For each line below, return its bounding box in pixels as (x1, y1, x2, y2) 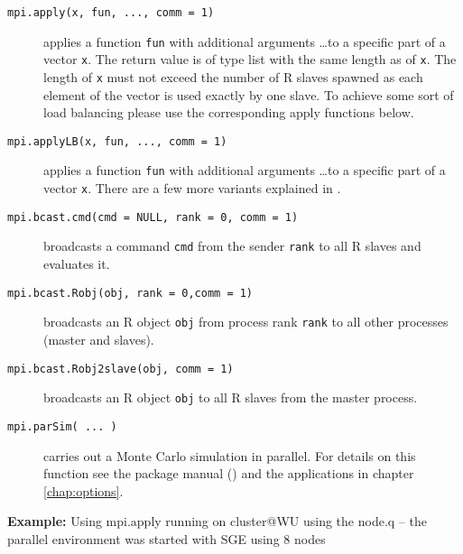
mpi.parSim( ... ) (7, 420, 117, 433)
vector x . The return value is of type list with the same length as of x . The (43, 50, 457, 69)
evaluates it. (43, 254, 110, 273)
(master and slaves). (43, 330, 154, 348)
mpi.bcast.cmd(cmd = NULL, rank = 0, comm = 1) (7, 210, 299, 224)
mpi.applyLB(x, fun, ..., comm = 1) (7, 134, 227, 148)
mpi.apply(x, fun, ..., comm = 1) (7, 6, 215, 19)
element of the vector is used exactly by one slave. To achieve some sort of (43, 85, 454, 104)
